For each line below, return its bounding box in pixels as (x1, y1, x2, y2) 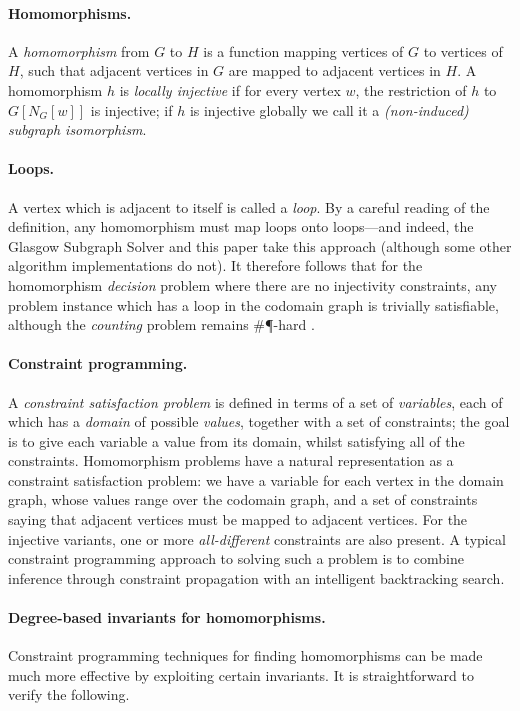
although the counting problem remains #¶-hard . (8, 314, 315, 335)
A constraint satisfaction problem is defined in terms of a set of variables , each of (8, 391, 503, 412)
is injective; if (90, 99, 173, 120)
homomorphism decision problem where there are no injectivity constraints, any (8, 274, 497, 295)
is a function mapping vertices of (203, 40, 404, 61)
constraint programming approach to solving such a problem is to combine (8, 548, 464, 569)
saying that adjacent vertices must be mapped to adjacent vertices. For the (8, 509, 468, 530)
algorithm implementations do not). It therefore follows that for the (8, 255, 423, 276)
